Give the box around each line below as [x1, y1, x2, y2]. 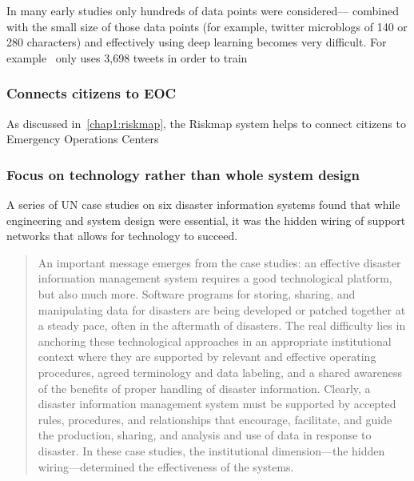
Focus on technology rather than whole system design [6, 164, 360, 184]
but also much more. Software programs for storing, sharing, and [38, 285, 356, 302]
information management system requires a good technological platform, [38, 270, 392, 287]
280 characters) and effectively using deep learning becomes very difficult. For [6, 34, 387, 50]
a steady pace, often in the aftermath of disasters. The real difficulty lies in [38, 317, 406, 334]
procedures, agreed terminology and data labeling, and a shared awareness [38, 363, 402, 380]
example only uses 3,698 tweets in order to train [6, 49, 248, 66]
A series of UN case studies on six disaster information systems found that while [6, 196, 400, 212]
